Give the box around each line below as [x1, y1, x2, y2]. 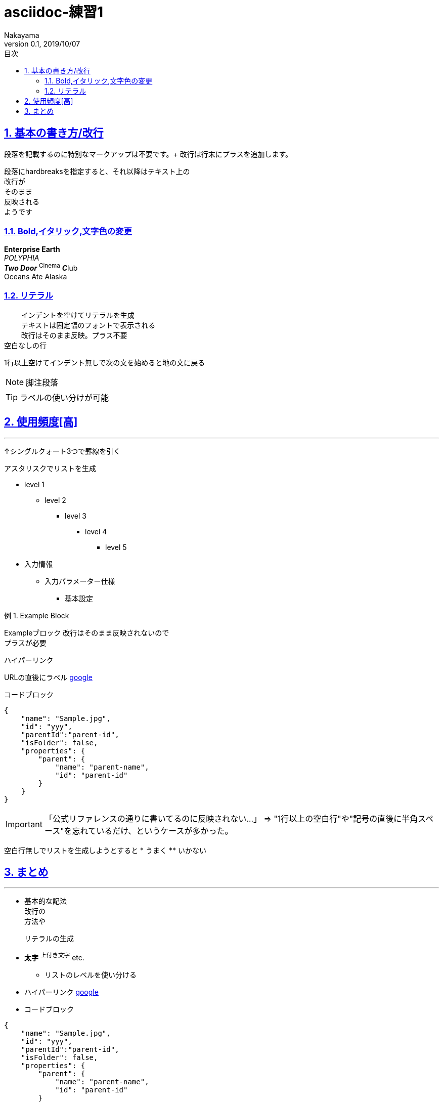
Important [6, 819, 42, 829]
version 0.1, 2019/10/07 [4, 39, 80, 48]
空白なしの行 [4, 341, 47, 350]
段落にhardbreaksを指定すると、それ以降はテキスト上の [4, 166, 190, 176]
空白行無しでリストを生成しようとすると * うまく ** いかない [4, 845, 206, 855]
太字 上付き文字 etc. [24, 952, 84, 962]
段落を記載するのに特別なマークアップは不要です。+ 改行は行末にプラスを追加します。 [4, 149, 293, 158]
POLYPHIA [4, 253, 39, 263]
